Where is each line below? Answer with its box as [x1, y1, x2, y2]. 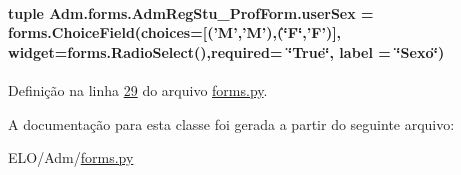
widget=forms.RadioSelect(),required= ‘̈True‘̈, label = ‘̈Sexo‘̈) [8, 41, 445, 62]
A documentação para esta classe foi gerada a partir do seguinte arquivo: [8, 113, 455, 134]
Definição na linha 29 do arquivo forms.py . [8, 79, 268, 100]
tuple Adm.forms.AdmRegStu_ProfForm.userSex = [8, 2, 374, 23]
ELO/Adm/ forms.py [8, 147, 134, 168]
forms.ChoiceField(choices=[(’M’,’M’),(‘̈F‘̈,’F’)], [8, 22, 342, 43]
